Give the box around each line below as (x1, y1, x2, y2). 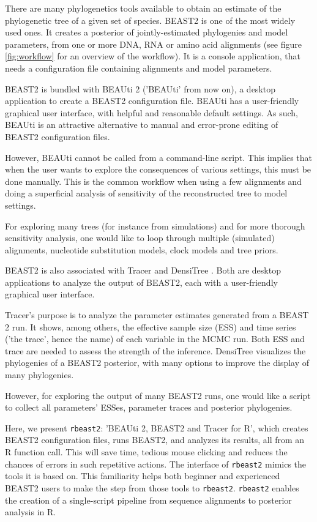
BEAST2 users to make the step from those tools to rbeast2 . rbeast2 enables (5, 481, 299, 494)
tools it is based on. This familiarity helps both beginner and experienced (5, 469, 280, 482)
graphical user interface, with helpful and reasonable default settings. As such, (5, 106, 298, 119)
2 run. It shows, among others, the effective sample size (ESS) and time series (5, 320, 296, 333)
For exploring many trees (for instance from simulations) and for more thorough (5, 219, 305, 232)
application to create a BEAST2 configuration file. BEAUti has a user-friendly (5, 94, 299, 107)
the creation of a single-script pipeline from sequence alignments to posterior (5, 493, 292, 506)
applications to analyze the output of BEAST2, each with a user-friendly (5, 275, 278, 288)
